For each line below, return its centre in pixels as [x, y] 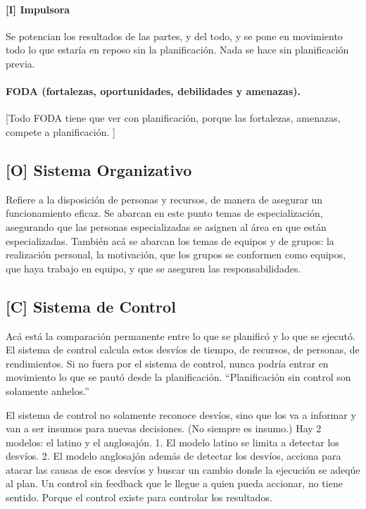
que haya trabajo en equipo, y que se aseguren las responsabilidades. [153, 268]
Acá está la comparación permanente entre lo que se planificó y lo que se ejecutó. [181, 335]
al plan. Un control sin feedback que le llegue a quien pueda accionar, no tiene [174, 483]
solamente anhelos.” [48, 390]
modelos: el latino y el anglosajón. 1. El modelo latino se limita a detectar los [172, 442]
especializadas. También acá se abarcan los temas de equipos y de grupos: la [170, 240]
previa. [20, 63]
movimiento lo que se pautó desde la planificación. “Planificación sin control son [178, 377]
